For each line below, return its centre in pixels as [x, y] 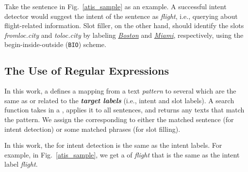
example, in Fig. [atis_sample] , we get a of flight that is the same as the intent [122, 154]
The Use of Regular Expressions [87, 70]
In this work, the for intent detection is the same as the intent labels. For [113, 145]
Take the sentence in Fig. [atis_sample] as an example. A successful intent [116, 6]
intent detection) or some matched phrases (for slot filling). [92, 129]
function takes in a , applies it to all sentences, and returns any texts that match [124, 110]
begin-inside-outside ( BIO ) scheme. [55, 44]
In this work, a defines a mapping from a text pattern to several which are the [120, 91]
